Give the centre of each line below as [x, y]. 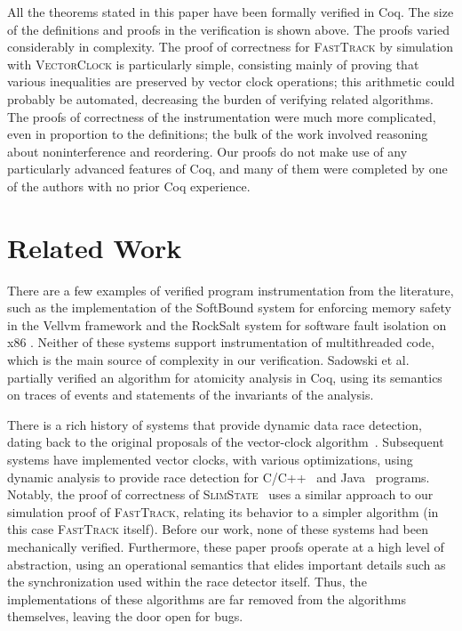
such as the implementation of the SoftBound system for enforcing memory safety [230, 307]
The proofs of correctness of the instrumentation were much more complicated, [222, 116]
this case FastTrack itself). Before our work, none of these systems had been [218, 529]
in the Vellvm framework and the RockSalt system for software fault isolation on [227, 324]
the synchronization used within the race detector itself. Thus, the [187, 582]
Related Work [95, 247]
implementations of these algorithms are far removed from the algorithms [207, 599]
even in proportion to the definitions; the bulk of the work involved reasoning [218, 134]
